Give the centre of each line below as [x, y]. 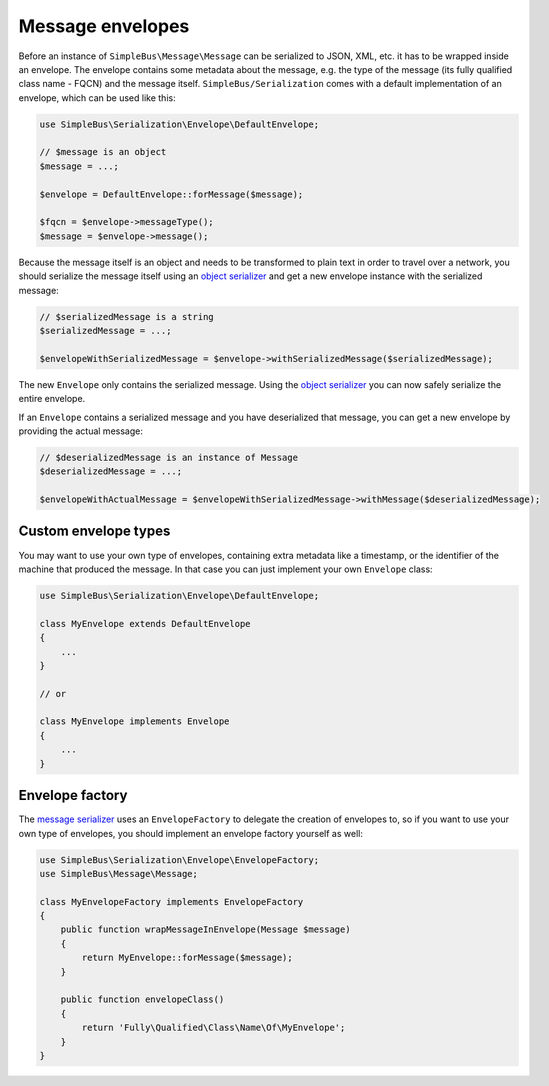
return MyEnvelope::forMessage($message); [187, 958]
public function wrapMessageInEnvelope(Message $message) [205, 929]
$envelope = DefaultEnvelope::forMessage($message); [171, 194]
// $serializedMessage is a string [126, 316]
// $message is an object [103, 152]
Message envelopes [104, 26]
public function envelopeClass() [142, 999]
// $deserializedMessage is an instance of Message [169, 457]
